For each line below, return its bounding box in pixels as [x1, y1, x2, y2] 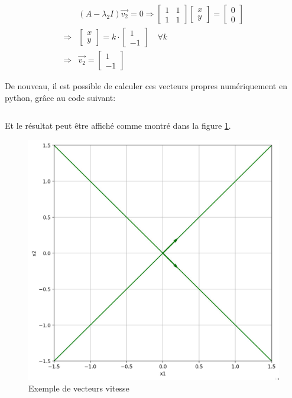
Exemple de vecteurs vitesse [28, 381, 129, 394]
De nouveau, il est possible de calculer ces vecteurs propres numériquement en [5, 80, 287, 92]
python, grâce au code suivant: [5, 91, 116, 103]
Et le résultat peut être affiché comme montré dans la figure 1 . [5, 119, 231, 132]
